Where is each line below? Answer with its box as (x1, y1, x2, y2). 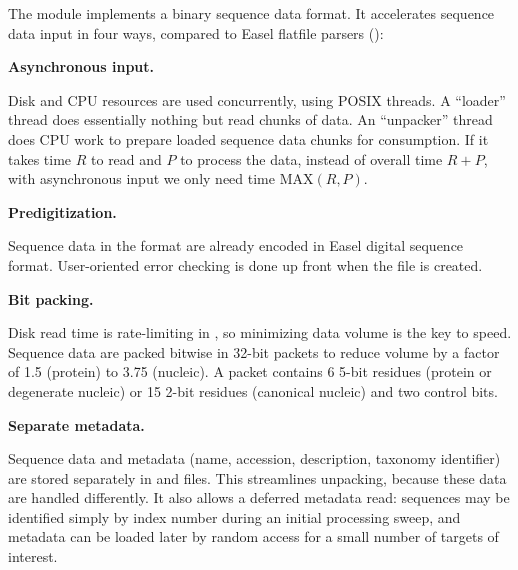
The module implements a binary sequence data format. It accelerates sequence (8, 3, 495, 23)
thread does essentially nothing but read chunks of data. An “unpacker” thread (8, 109, 493, 130)
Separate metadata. (8, 414, 145, 435)
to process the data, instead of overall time (180, 148, 443, 169)
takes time (8, 148, 72, 169)
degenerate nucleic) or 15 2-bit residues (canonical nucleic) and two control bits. (8, 380, 498, 401)
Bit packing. (8, 288, 94, 309)
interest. (8, 546, 58, 567)
